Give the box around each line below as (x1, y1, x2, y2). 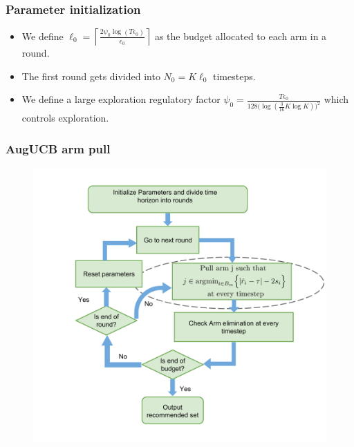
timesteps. (213, 68, 256, 83)
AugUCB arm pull (6, 140, 111, 157)
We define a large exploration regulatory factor (21, 92, 221, 106)
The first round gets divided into (21, 68, 160, 83)
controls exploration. (21, 111, 109, 125)
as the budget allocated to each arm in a (154, 28, 327, 43)
